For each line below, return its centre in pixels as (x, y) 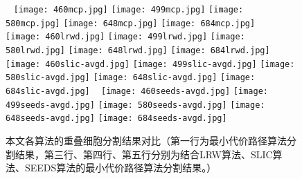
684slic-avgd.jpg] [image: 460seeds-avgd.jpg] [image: (137, 91)
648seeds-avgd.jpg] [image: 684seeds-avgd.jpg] (116, 119)
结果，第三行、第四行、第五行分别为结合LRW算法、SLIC (144, 154)
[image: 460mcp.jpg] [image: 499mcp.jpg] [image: (128, 10)
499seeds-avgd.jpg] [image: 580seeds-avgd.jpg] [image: (135, 105)
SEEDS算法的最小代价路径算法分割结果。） (121, 168)
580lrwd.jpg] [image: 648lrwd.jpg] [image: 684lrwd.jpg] (138, 50)
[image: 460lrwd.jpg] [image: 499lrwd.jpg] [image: (125, 37)
